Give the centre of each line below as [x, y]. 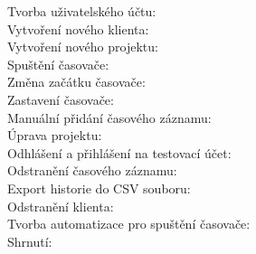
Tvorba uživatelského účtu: [82, 11]
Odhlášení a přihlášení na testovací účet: [119, 152]
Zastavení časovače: [61, 99]
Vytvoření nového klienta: [78, 28]
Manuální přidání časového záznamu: [109, 117]
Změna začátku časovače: [76, 82]
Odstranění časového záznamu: [92, 170]
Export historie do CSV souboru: [99, 188]
